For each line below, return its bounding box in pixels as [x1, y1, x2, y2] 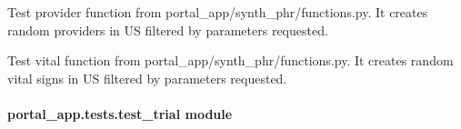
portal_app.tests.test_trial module [7, 104, 233, 123]
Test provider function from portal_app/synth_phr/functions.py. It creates [7, 3, 428, 21]
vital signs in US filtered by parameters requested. [7, 68, 287, 87]
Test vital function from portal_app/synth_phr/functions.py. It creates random [7, 51, 454, 70]
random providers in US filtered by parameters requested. [7, 20, 328, 39]
